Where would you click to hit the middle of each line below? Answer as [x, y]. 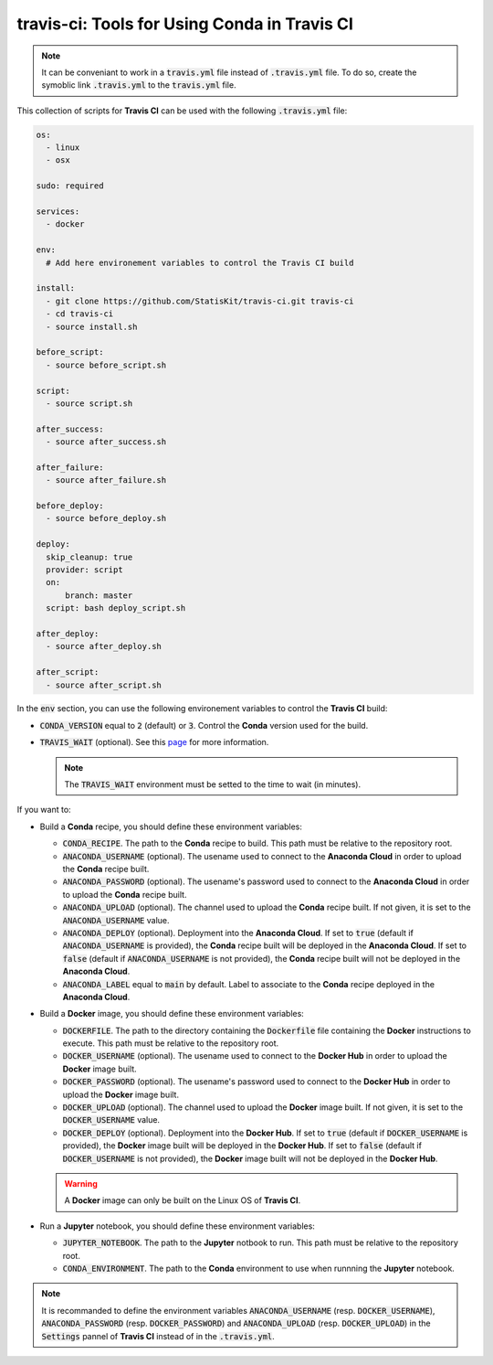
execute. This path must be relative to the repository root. [171, 1043]
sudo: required [70, 186]
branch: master [99, 595]
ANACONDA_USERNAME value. [116, 920]
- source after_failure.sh [106, 480]
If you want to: [44, 810]
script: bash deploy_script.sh [116, 608]
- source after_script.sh [104, 685]
